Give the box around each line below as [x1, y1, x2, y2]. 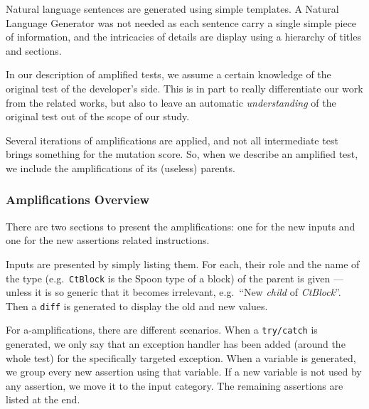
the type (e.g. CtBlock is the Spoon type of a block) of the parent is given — [6, 270, 343, 285]
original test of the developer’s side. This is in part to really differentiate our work [6, 80, 363, 95]
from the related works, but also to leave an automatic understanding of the [6, 95, 336, 110]
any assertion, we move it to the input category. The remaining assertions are [6, 378, 343, 393]
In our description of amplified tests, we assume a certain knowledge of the [6, 67, 331, 82]
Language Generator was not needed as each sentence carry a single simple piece [6, 15, 357, 30]
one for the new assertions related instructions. [6, 233, 210, 248]
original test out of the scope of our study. [6, 109, 190, 124]
